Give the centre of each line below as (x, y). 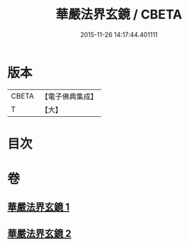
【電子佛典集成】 (69, 96)
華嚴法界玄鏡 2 (40, 234)
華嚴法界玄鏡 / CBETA (119, 15)
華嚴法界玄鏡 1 (39, 207)
